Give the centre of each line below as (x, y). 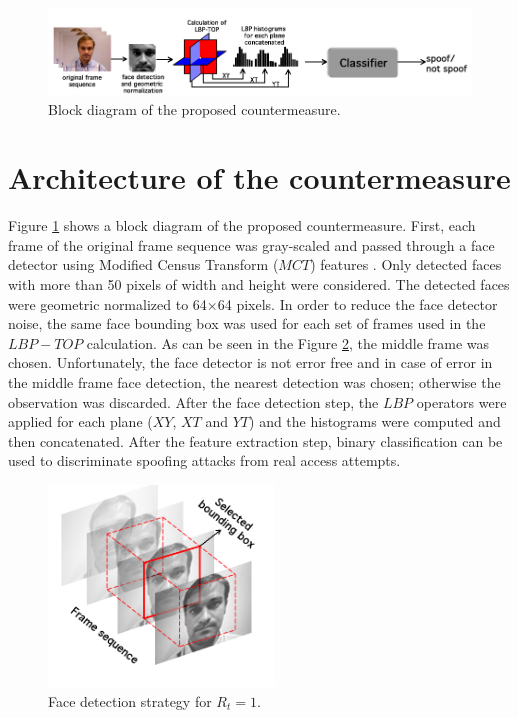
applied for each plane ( (80, 421)
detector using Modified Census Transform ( (143, 264)
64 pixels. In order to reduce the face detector (357, 303)
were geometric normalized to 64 (107, 303)
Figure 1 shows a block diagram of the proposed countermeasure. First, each (242, 225)
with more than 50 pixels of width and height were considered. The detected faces (259, 284)
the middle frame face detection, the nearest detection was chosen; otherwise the (254, 382)
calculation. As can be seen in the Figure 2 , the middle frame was (288, 342)
